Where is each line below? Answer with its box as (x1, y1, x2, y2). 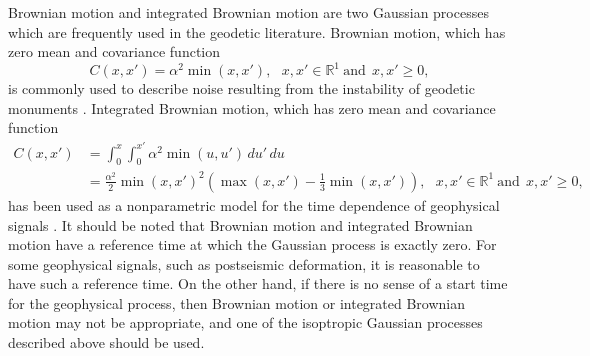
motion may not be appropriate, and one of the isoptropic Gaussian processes (8, 312, 483, 333)
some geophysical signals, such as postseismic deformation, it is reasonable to (8, 253, 480, 274)
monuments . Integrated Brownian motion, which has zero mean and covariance (8, 97, 496, 118)
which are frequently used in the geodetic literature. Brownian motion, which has (8, 21, 506, 42)
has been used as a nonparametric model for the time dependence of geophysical (8, 194, 500, 215)
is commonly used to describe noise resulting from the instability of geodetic (8, 78, 475, 99)
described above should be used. (8, 332, 205, 353)
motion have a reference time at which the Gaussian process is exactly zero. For (8, 234, 497, 255)
